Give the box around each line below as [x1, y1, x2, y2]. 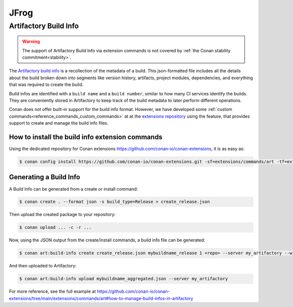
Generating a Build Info [9, 173, 81, 181]
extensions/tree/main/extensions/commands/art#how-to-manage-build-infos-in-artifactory [9, 295, 193, 301]
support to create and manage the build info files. [9, 120, 108, 126]
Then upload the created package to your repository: [9, 212, 116, 218]
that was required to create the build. [9, 82, 84, 88]
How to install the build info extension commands [9, 132, 163, 141]
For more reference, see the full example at [9, 288, 96, 294]
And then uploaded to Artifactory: [9, 263, 77, 269]
